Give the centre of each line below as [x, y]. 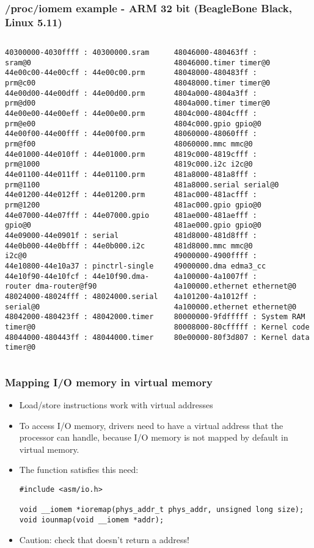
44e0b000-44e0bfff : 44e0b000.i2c [75, 246]
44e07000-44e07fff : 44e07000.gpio [77, 215]
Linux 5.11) [34, 22]
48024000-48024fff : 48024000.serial [82, 296]
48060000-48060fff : [215, 134]
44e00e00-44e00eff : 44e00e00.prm [75, 114]
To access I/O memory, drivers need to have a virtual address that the [151, 425]
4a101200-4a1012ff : [215, 296]
